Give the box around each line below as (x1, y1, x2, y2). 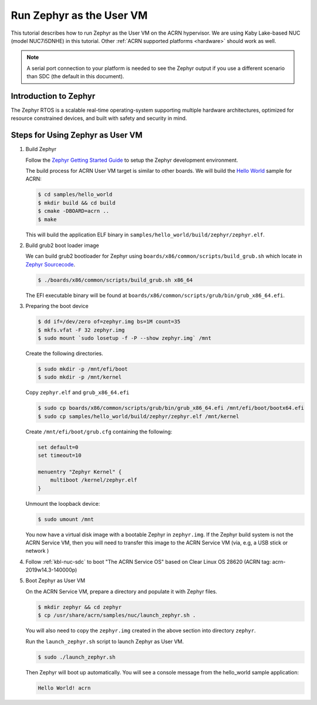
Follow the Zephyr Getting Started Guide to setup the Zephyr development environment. (25, 156, 238, 163)
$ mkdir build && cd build (38, 199, 116, 206)
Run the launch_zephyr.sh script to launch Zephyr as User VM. (25, 638, 184, 645)
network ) (25, 547, 49, 554)
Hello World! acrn (38, 684, 91, 691)
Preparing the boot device (25, 303, 89, 310)
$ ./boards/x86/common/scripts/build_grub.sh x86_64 (38, 276, 193, 283)
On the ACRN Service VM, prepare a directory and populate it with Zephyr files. (25, 588, 217, 595)
